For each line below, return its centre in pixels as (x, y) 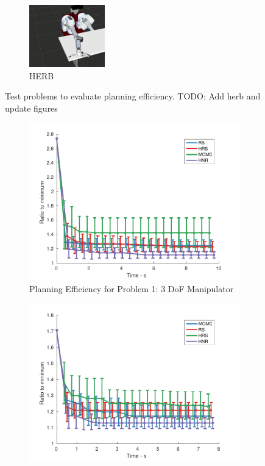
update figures (31, 108)
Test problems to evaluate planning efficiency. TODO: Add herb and (133, 96)
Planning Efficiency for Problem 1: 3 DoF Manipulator (132, 289)
